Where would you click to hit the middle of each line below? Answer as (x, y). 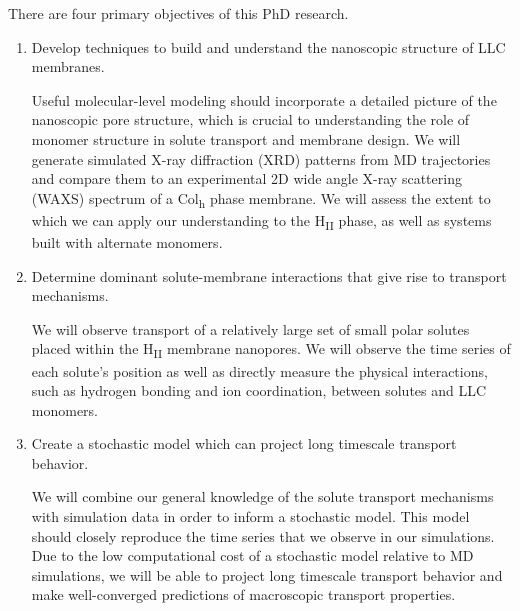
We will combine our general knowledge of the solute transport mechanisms (262, 496)
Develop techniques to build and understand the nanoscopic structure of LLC (268, 46)
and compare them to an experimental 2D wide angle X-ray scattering (246, 178)
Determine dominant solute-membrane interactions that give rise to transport (269, 275)
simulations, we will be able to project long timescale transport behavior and (267, 574)
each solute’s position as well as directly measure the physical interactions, (259, 370)
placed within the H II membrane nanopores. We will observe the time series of (271, 350)
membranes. (68, 66)
